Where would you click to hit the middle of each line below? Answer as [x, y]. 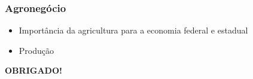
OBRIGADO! [33, 70]
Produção [36, 50]
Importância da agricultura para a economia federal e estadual [133, 30]
